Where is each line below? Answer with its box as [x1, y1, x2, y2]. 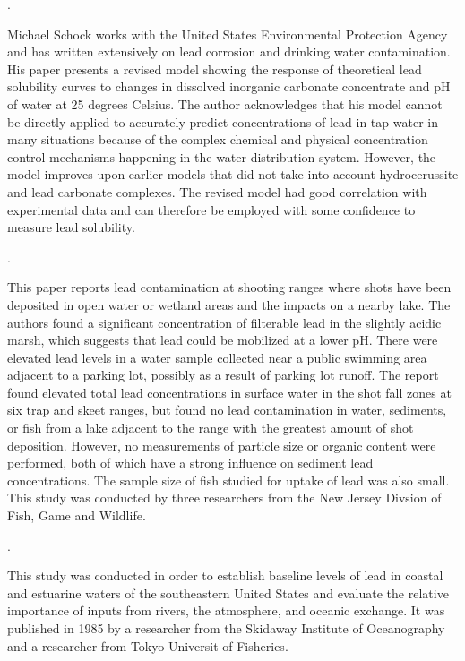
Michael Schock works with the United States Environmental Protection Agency [7, 24, 448, 43]
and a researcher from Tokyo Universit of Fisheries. [7, 636, 288, 655]
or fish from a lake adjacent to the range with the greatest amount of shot [7, 418, 414, 437]
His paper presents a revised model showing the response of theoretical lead [7, 59, 422, 78]
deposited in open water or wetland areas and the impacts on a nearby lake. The [7, 295, 451, 313]
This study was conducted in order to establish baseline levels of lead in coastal [7, 566, 443, 585]
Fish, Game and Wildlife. [7, 506, 146, 525]
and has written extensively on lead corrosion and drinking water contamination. [7, 42, 451, 61]
